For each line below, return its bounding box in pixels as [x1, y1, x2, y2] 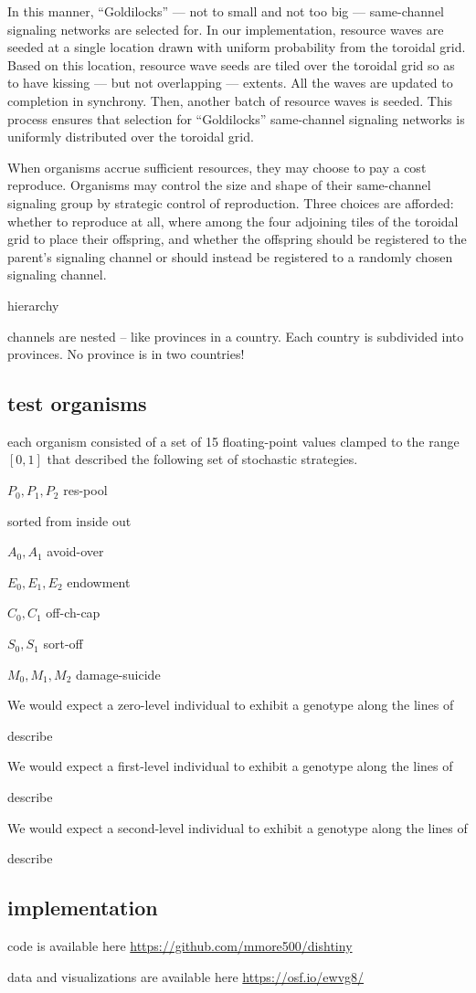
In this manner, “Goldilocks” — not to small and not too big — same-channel [7, 2, 444, 20]
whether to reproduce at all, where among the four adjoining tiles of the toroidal [7, 211, 459, 230]
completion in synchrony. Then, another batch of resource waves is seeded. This [7, 90, 453, 110]
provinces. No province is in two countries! [7, 344, 245, 364]
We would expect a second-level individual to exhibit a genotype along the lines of [7, 818, 468, 837]
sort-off [43, 634, 83, 653]
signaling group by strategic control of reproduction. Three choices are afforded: [7, 193, 454, 212]
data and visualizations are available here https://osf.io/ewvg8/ [7, 967, 365, 986]
